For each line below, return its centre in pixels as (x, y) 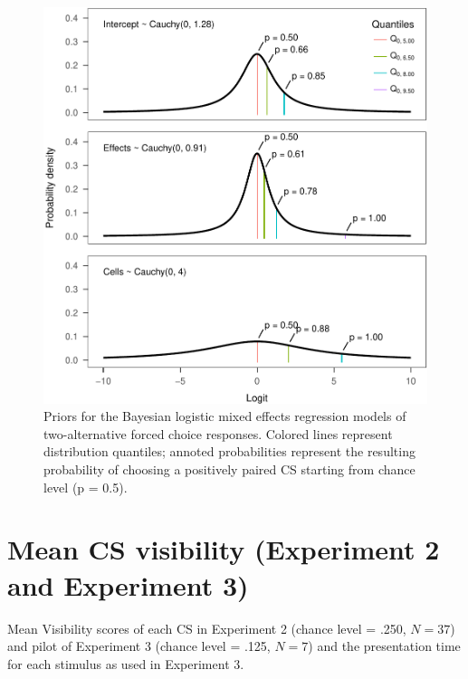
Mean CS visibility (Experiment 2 (224, 549)
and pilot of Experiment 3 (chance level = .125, (139, 646)
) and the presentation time (384, 646)
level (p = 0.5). (86, 487)
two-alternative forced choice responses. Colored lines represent (218, 433)
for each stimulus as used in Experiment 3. (126, 663)
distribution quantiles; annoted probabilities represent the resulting (229, 451)
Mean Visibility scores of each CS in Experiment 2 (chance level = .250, (207, 628)
